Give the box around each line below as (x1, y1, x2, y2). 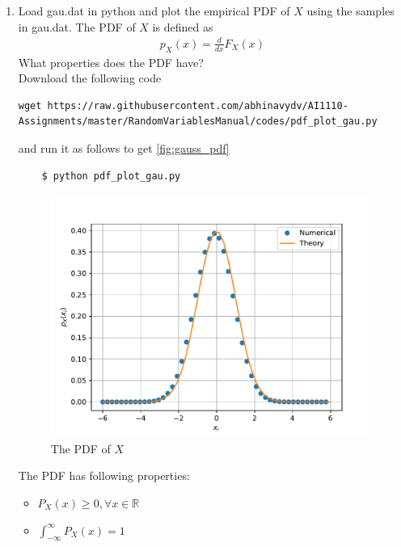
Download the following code (18, 69, 162, 86)
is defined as (152, 18, 213, 35)
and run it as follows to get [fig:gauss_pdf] (18, 139, 230, 156)
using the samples (306, 2, 395, 19)
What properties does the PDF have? (18, 53, 204, 70)
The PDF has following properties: (18, 467, 190, 484)
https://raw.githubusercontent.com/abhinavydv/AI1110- (47, 99, 348, 112)
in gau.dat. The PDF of (18, 18, 136, 35)
